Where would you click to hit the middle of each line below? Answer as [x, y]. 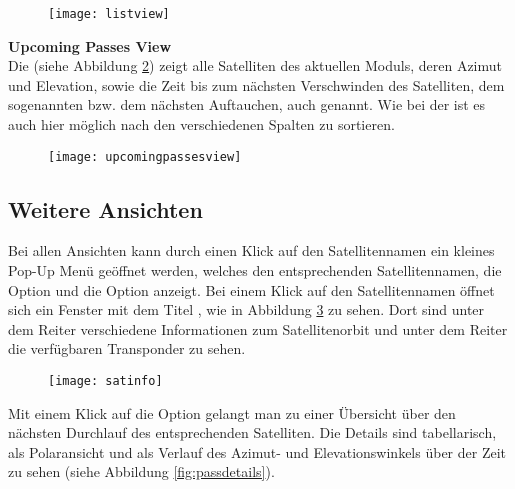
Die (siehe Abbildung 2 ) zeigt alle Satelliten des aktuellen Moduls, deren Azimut [255, 65]
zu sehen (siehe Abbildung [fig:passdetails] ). [141, 471]
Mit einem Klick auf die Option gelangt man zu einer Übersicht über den [232, 412]
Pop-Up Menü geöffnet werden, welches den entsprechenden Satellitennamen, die [255, 270]
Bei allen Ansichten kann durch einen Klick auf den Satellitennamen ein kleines [251, 250]
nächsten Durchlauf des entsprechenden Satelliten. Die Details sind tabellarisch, [252, 432]
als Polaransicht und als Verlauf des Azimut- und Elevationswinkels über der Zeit [257, 451]
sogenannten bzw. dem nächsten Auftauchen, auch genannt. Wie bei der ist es [247, 104]
